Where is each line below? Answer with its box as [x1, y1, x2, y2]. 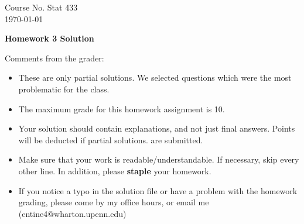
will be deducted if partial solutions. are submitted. [18, 133, 203, 146]
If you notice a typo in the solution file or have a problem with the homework [18, 184, 298, 197]
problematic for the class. [18, 82, 110, 95]
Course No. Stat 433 [5, 1, 78, 13]
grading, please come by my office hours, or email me [18, 196, 209, 208]
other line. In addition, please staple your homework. [18, 164, 211, 177]
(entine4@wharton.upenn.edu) [18, 207, 127, 219]
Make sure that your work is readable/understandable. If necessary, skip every [18, 153, 299, 166]
